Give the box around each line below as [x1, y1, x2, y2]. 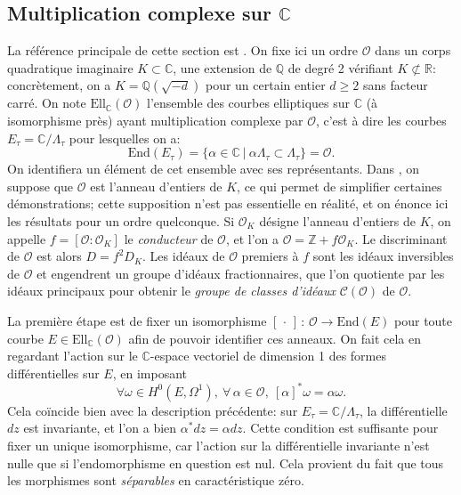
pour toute [394, 311, 453, 329]
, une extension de [173, 58, 272, 77]
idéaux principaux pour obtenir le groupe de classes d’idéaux [7, 281, 336, 300]
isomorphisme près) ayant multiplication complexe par [7, 110, 303, 129]
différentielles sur [7, 363, 100, 382]
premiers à [241, 247, 299, 265]
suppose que [7, 176, 74, 195]
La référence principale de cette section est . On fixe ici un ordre [7, 41, 359, 60]
